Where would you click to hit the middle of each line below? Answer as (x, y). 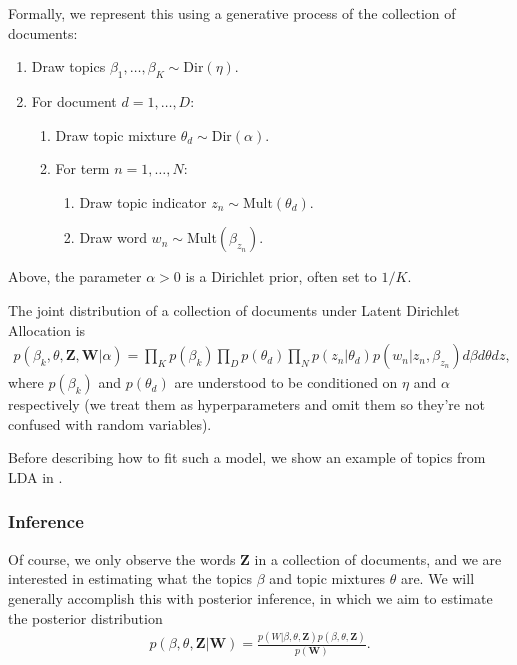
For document (74, 100)
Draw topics (68, 66)
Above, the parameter (75, 276)
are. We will (437, 578)
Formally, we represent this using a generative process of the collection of (232, 13)
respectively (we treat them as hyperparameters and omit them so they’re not (246, 404)
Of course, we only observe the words (122, 558)
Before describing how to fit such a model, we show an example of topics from (247, 457)
